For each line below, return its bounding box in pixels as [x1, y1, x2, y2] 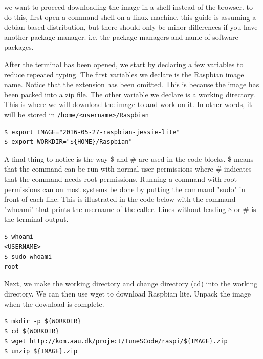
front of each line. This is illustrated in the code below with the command [4, 194, 236, 204]
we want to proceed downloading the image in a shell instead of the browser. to [4, 2, 253, 12]
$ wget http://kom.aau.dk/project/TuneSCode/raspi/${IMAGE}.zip [4, 337, 228, 345]
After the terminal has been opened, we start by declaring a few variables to [4, 58, 244, 69]
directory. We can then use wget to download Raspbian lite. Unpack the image [4, 288, 251, 299]
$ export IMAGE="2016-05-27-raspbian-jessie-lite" [4, 128, 180, 136]
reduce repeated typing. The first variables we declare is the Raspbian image [4, 69, 244, 79]
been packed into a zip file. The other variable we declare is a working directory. [4, 89, 255, 99]
